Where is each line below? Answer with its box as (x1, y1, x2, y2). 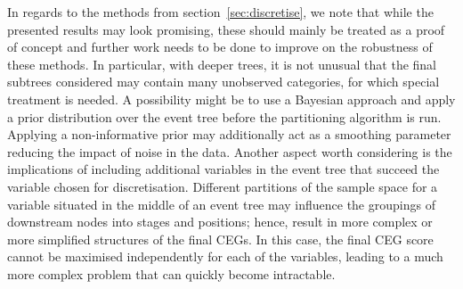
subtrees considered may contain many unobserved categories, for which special (7, 72, 440, 91)
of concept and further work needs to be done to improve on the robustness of (7, 37, 433, 56)
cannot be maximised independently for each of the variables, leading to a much (7, 247, 443, 266)
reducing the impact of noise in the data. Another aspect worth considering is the (7, 142, 452, 161)
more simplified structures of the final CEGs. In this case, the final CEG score (7, 229, 434, 248)
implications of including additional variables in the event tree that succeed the (7, 160, 440, 178)
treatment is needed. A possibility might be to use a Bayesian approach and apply (7, 89, 456, 108)
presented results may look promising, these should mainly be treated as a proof (7, 20, 445, 38)
